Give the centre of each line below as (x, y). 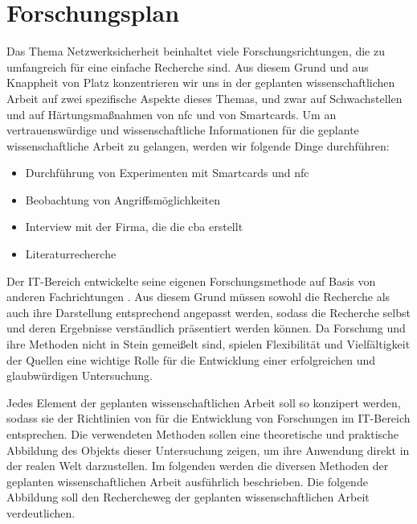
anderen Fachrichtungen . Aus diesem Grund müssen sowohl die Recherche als (198, 297)
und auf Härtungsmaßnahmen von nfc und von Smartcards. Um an (172, 114)
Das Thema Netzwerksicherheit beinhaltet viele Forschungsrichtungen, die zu (196, 51)
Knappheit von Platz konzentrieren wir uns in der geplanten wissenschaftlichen (201, 83)
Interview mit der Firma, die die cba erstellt (134, 227)
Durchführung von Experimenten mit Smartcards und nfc (167, 173)
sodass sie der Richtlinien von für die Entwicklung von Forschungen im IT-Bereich (208, 418)
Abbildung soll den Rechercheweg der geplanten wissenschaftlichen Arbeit (188, 497)
